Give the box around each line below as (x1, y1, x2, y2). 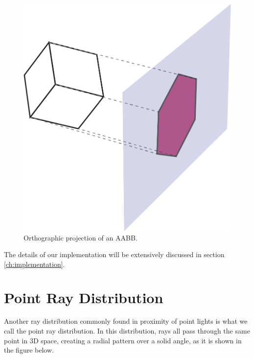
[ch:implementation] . (4, 259, 65, 269)
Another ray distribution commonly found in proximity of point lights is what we (4, 316, 248, 326)
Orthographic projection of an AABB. (23, 233, 138, 243)
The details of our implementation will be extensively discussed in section (4, 249, 225, 259)
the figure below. (4, 345, 54, 355)
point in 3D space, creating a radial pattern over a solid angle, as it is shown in (4, 335, 242, 345)
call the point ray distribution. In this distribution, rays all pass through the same (4, 325, 250, 335)
